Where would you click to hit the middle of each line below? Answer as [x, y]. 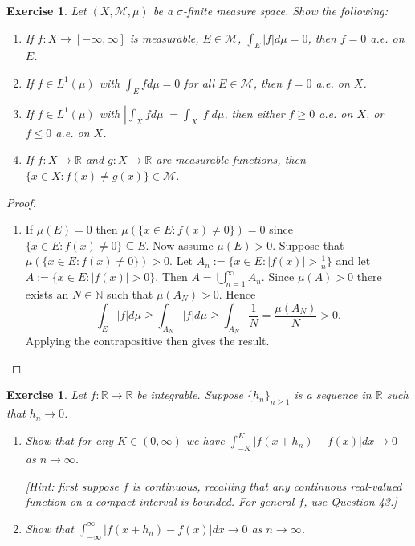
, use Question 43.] [350, 501]
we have [205, 440]
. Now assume [179, 244]
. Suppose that [308, 244]
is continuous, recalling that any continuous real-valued [267, 485]
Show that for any [69, 440]
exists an [47, 293]
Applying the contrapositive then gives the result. [147, 341]
